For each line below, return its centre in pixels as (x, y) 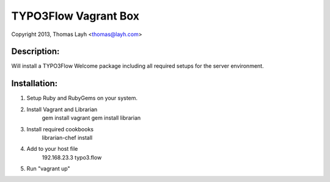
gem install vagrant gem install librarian (91, 118)
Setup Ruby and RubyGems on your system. (82, 98)
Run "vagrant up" (48, 169)
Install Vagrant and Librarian (62, 109)
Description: (35, 52)
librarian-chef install (67, 137)
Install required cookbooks (60, 129)
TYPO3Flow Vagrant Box (75, 16)
